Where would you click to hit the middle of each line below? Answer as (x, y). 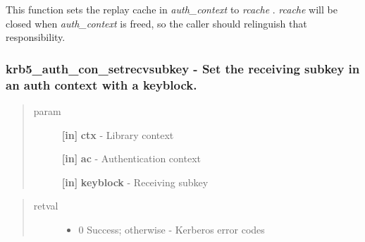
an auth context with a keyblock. (101, 84)
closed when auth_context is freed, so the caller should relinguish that (156, 23)
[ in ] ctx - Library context (118, 134)
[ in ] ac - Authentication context (131, 158)
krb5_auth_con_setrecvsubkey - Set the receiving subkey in (183, 68)
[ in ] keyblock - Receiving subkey (135, 182)
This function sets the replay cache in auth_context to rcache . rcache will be (172, 9)
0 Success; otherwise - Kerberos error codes (172, 229)
